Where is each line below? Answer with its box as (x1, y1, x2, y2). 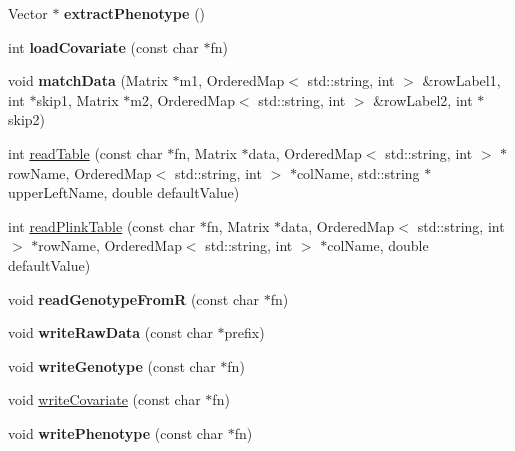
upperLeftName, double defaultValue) (8, 182, 240, 203)
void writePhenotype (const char (8, 422, 223, 443)
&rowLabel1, (422, 70, 501, 91)
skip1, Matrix (36, 89, 119, 110)
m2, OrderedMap (130, 89, 235, 110)
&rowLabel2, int (373, 89, 473, 110)
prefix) (224, 322, 265, 343)
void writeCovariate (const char (8, 389, 201, 410)
